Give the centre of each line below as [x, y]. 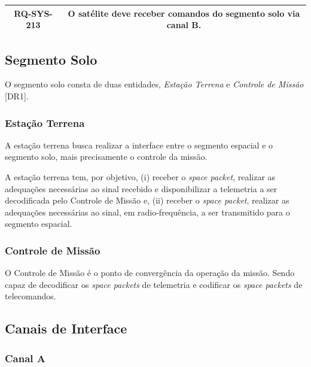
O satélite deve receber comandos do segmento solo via [184, 13]
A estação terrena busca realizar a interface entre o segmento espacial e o [139, 145]
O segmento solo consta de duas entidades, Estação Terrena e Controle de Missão [154, 84]
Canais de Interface [66, 328]
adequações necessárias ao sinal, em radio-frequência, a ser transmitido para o [147, 212]
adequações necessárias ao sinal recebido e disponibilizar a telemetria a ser [141, 188]
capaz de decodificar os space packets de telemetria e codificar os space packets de [154, 284]
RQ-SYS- [33, 13]
